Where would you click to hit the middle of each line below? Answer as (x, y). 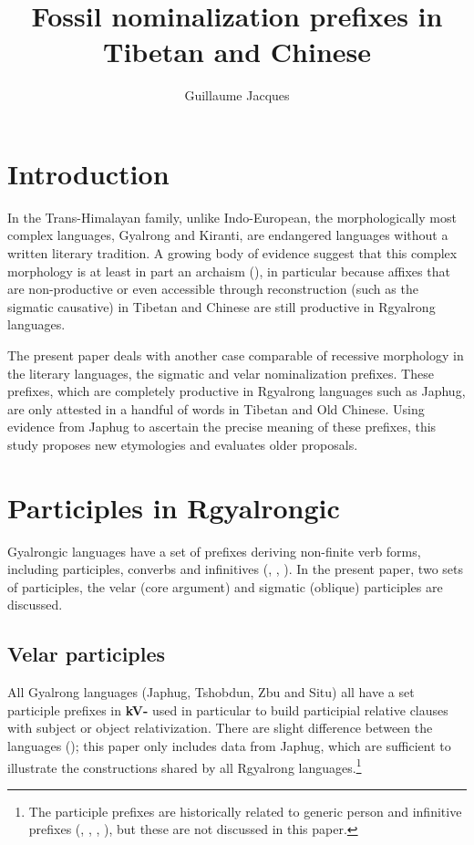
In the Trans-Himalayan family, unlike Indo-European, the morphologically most (232, 217)
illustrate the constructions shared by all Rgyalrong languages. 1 (185, 766)
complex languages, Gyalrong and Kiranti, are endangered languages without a (228, 235)
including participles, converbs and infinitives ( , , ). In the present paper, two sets (235, 569)
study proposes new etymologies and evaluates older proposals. (183, 444)
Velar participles (87, 654)
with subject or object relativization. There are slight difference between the (220, 728)
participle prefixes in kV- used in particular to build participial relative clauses (228, 709)
